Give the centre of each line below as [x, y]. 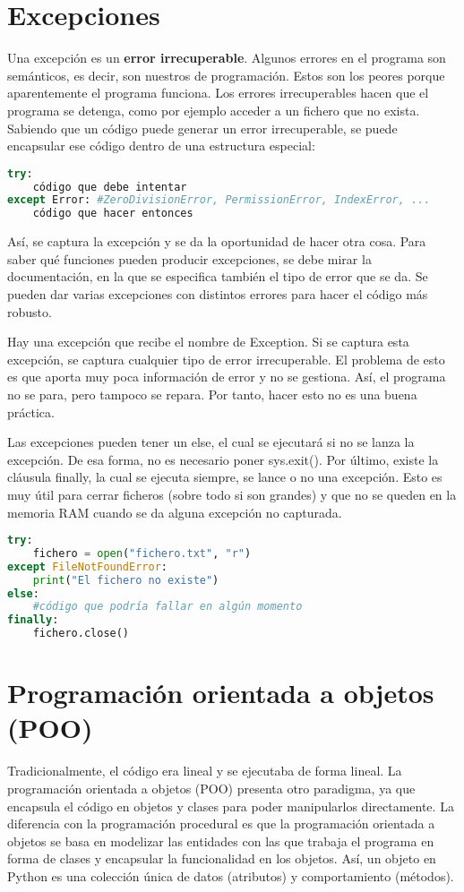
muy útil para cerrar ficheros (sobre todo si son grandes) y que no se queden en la [232, 494]
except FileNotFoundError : [87, 566]
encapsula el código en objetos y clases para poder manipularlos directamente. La [231, 806]
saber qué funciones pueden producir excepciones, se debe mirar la [189, 258]
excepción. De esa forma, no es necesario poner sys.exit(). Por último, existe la [223, 459]
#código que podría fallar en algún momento [168, 607]
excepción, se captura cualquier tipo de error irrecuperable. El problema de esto [226, 359]
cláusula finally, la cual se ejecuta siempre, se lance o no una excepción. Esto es [225, 477]
